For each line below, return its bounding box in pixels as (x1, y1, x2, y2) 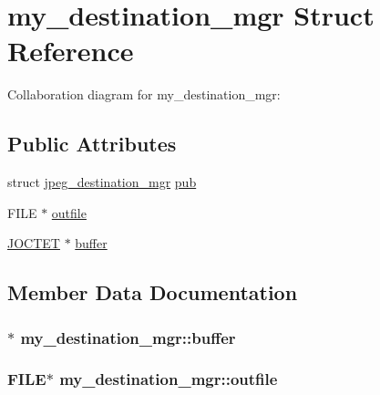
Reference (7, 32, 134, 69)
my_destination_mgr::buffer (20, 326, 236, 348)
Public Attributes (7, 130, 177, 158)
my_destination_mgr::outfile (59, 368, 278, 390)
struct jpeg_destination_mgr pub (7, 172, 197, 192)
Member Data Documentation (7, 278, 298, 307)
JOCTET (7, 234, 60, 253)
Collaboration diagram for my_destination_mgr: (7, 85, 281, 104)
